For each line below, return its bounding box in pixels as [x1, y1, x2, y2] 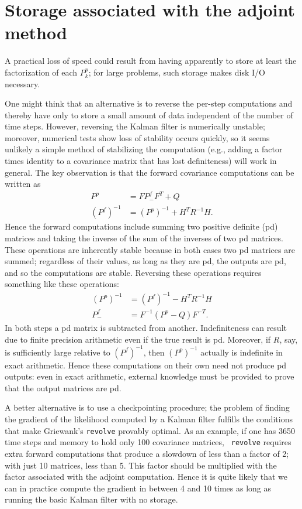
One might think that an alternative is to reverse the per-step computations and [5, 97, 293, 110]
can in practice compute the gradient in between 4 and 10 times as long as [5, 481, 272, 494]
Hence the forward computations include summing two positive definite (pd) [5, 220, 278, 233]
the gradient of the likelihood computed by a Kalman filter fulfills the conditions [5, 413, 293, 425]
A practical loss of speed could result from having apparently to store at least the [5, 54, 297, 67]
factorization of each [5, 66, 78, 78]
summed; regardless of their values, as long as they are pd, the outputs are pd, [5, 255, 286, 267]
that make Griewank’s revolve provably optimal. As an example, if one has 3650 [5, 424, 295, 436]
